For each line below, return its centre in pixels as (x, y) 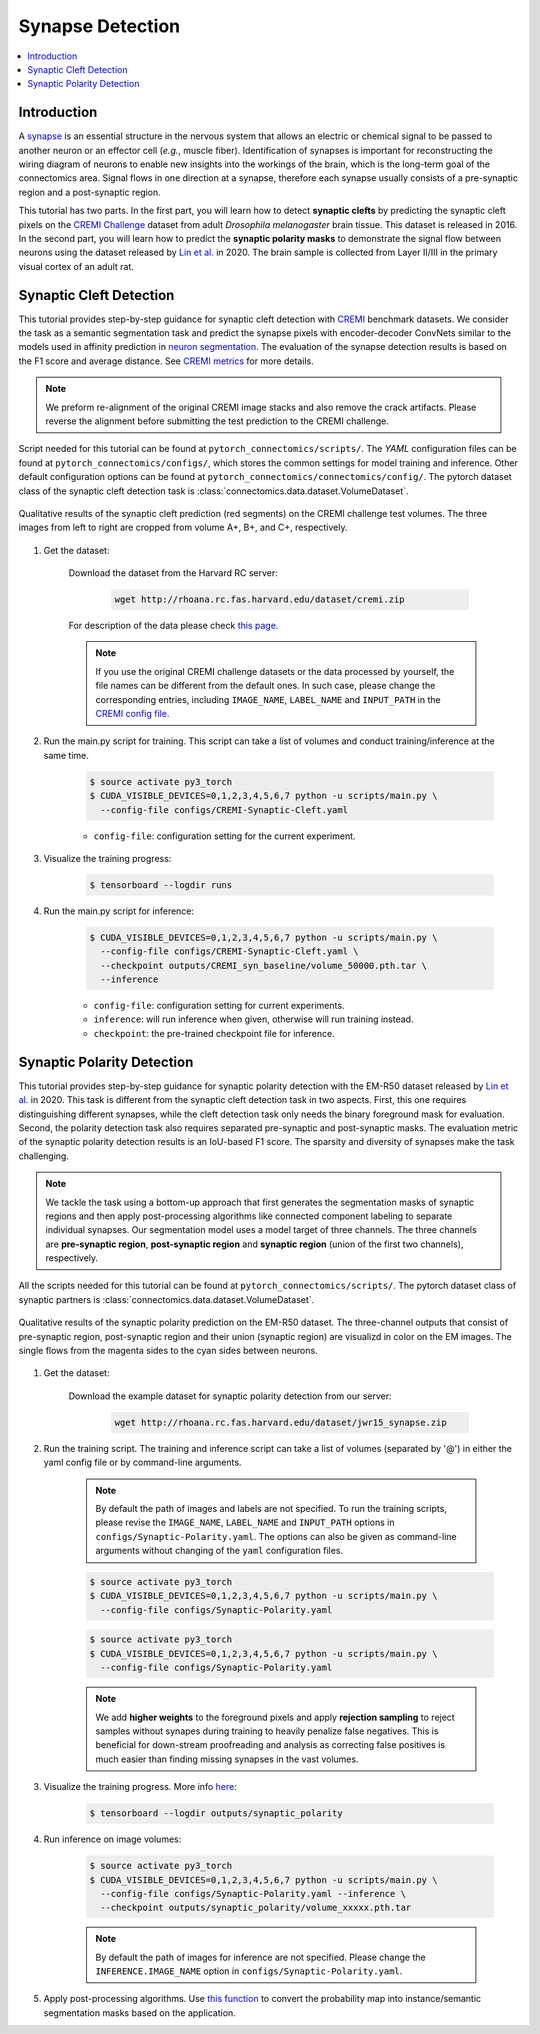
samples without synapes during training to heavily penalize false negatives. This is (267, 1731)
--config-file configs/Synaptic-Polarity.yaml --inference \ (253, 1893)
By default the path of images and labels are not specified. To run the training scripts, (271, 1508)
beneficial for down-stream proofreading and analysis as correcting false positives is (270, 1745)
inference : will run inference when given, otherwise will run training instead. (253, 1019)
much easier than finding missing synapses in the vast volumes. (227, 1759)
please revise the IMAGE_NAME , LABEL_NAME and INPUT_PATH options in (245, 1522)
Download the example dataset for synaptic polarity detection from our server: (230, 1396)
